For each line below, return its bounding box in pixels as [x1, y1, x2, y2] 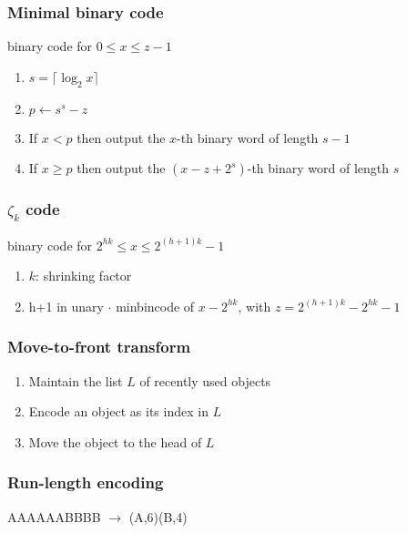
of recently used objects [139, 371, 271, 390]
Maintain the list [28, 371, 123, 390]
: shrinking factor [36, 266, 132, 285]
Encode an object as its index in [28, 402, 209, 421]
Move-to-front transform [7, 335, 191, 358]
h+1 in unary [28, 296, 104, 315]
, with [238, 296, 271, 315]
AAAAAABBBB [7, 507, 101, 526]
